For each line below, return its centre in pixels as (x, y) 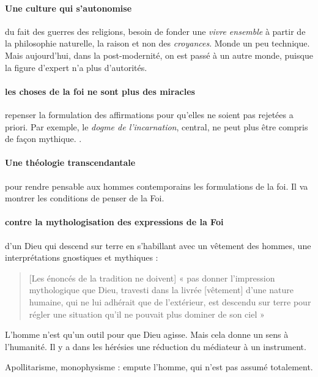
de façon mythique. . (43, 139)
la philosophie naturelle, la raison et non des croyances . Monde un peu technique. (157, 43)
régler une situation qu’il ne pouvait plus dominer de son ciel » (147, 314)
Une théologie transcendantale (70, 162)
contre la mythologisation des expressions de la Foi (114, 222)
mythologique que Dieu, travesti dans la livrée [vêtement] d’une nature (161, 290)
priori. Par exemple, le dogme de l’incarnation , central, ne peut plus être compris (157, 126)
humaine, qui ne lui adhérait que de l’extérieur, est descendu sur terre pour (170, 301)
